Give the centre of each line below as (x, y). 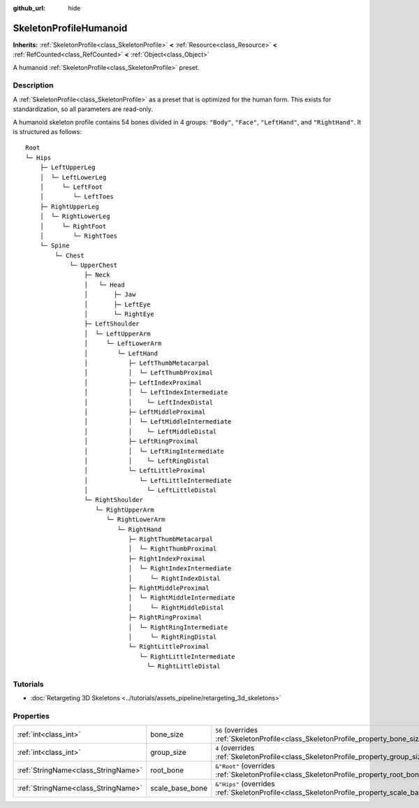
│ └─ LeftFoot (71, 187)
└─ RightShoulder (113, 500)
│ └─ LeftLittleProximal (145, 471)
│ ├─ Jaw (110, 295)
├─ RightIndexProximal (167, 558)
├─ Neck (97, 275)
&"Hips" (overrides (245, 784)
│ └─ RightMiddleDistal (176, 607)
